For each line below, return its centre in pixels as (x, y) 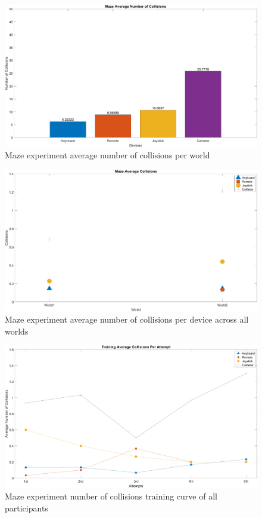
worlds (17, 331)
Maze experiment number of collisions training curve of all (111, 496)
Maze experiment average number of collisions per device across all (127, 319)
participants (26, 508)
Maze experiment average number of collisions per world (107, 155)
